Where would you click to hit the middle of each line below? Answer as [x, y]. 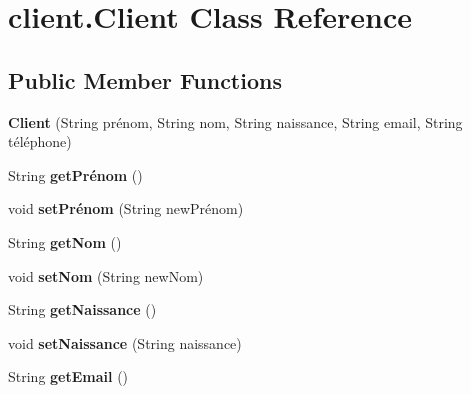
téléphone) [40, 141]
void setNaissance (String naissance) [125, 342]
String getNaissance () [82, 309]
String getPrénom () [75, 174]
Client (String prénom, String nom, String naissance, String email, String [235, 121]
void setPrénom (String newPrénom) [126, 208]
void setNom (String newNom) [106, 275]
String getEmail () [68, 376]
